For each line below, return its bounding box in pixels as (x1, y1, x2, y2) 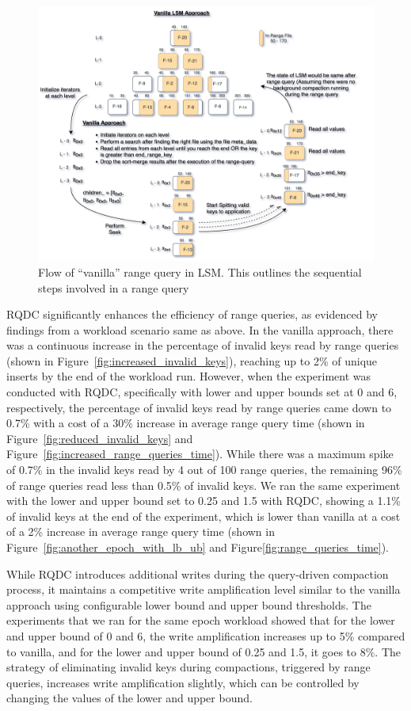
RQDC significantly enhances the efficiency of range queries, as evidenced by (6, 306, 378, 323)
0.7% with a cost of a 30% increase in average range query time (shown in (6, 415, 365, 431)
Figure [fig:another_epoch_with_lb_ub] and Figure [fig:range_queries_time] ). (6, 539, 390, 555)
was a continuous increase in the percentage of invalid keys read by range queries (6, 337, 399, 354)
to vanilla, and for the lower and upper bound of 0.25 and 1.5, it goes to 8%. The (6, 643, 401, 659)
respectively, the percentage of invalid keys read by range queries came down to (6, 399, 392, 415)
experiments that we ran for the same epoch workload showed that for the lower (6, 612, 395, 629)
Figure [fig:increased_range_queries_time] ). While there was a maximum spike (6, 445, 394, 462)
